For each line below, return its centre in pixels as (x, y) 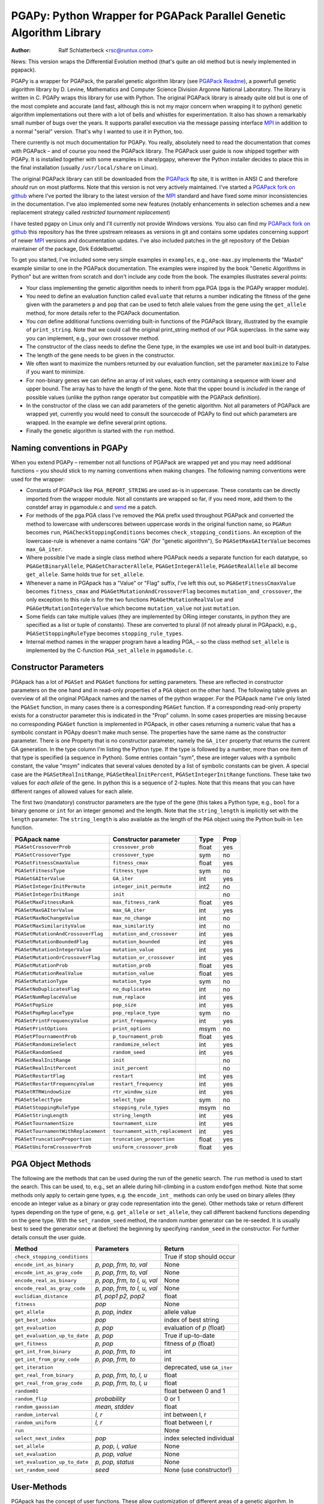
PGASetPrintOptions (41, 1029)
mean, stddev (115, 1407)
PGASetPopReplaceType (44, 1013)
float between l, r (188, 1423)
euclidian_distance (41, 1296)
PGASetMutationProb (41, 966)
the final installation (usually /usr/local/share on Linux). (85, 168)
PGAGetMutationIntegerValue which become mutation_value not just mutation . (133, 608)
